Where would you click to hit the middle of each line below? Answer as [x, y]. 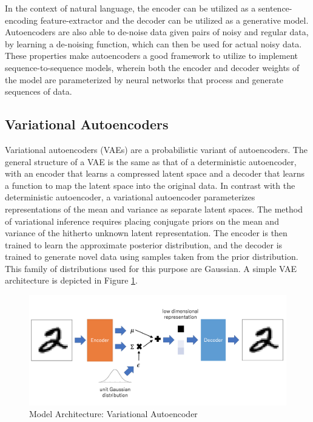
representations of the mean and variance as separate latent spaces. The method [154, 209]
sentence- [275, 8]
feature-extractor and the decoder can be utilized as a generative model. [174, 20]
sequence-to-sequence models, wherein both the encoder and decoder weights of [152, 67]
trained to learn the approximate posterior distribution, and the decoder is [144, 244]
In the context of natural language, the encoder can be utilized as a [130, 8]
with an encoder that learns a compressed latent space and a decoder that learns [155, 173]
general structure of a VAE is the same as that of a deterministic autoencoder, [151, 161]
